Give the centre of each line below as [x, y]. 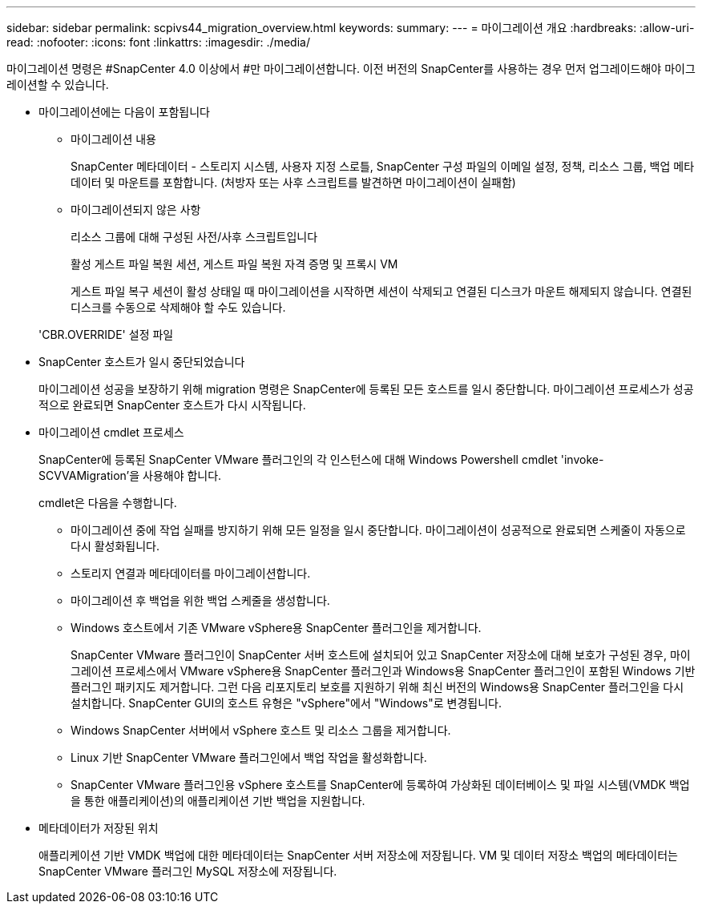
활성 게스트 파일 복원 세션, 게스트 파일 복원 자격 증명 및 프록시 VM [234, 264]
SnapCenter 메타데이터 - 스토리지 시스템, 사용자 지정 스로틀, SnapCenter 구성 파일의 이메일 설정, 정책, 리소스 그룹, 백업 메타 [383, 166]
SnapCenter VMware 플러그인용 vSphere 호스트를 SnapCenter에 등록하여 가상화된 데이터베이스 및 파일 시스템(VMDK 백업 [380, 785]
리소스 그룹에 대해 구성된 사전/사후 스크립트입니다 [194, 237]
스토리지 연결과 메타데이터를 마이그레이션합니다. [191, 573]
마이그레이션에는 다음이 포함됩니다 [124, 112]
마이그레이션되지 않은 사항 [136, 209]
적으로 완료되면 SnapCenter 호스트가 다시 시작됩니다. [172, 405]
